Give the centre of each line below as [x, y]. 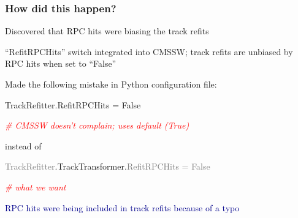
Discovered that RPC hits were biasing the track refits [107, 31]
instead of [23, 145]
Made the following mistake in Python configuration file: [111, 84]
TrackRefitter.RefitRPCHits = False [73, 104]
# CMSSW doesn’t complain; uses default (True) [97, 125]
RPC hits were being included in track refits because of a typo [122, 207]
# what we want [36, 186]
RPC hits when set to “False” [61, 63]
